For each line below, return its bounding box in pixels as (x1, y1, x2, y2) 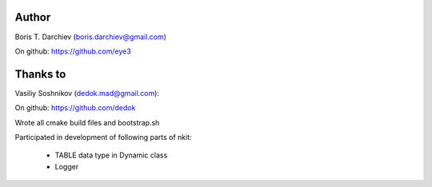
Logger (54, 161, 79, 171)
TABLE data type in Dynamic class (54, 150, 168, 160)
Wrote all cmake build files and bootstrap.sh (14, 117, 160, 127)
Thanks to (14, 67, 66, 81)
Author (14, 10, 51, 24)
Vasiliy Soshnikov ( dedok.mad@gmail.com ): (14, 88, 160, 97)
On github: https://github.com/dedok (14, 103, 136, 113)
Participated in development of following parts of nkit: (14, 132, 192, 141)
